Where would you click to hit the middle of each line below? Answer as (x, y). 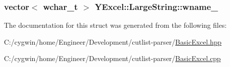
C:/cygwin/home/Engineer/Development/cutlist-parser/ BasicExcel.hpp (113, 41)
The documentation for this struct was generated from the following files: (115, 25)
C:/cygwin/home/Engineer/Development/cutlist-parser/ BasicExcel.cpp (113, 58)
